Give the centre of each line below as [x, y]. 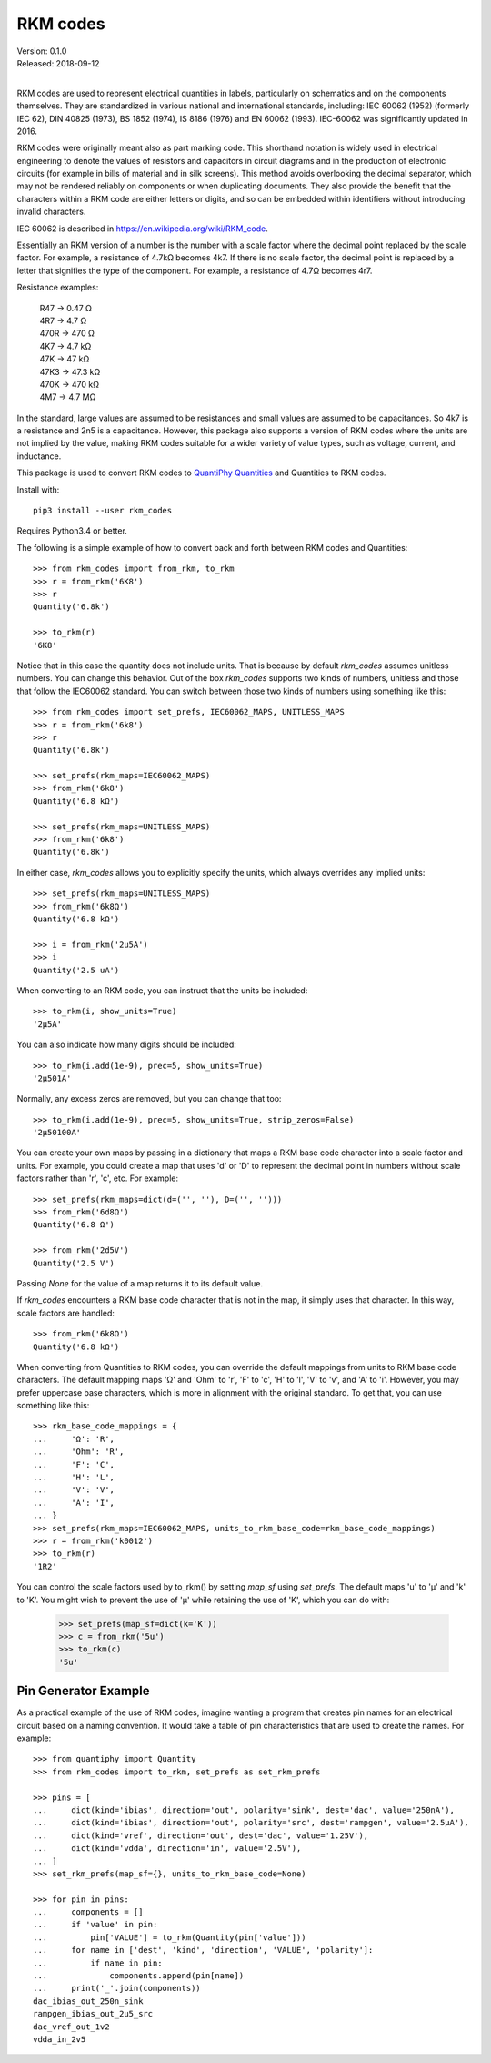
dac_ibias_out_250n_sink [88, 2001]
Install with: [38, 489]
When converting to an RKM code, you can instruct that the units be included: [162, 990]
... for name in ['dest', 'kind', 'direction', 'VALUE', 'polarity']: [203, 1950]
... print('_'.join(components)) [117, 1988]
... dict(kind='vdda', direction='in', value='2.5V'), [167, 1849]
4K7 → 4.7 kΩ [65, 346]
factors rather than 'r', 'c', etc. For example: [98, 1178]
